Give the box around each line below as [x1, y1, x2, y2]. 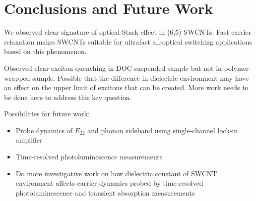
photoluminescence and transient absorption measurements [15, 187, 195, 198]
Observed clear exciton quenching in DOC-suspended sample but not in [4, 62, 222, 73]
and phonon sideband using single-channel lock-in [87, 125, 238, 135]
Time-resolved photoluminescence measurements [15, 151, 163, 162]
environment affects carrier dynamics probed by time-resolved [15, 178, 203, 188]
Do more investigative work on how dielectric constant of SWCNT [15, 168, 217, 178]
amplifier [15, 135, 43, 145]
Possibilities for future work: [4, 108, 90, 119]
